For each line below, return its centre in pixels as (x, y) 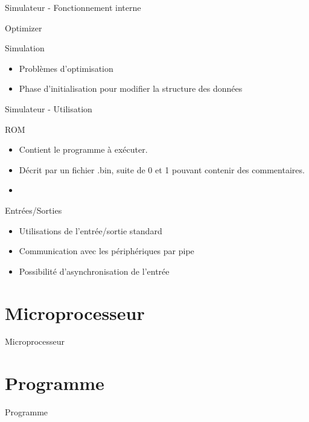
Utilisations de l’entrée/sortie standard (91, 230)
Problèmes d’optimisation (66, 68)
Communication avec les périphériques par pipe (107, 251)
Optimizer (24, 27)
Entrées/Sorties (33, 210)
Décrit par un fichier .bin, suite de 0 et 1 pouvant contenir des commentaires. (162, 169)
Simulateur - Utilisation (49, 108)
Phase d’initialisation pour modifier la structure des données (131, 88)
